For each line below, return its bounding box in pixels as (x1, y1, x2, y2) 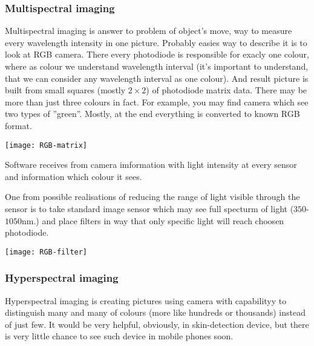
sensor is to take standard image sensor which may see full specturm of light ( (5, 202, 294, 215)
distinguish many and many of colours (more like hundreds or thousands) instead (5, 306, 306, 319)
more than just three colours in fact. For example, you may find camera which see (5, 95, 309, 108)
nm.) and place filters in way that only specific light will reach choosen (22, 214, 284, 227)
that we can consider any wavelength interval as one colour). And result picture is (5, 72, 309, 84)
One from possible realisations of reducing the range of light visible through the (5, 190, 300, 203)
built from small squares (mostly (5, 84, 126, 96)
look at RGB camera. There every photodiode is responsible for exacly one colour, (5, 48, 309, 61)
